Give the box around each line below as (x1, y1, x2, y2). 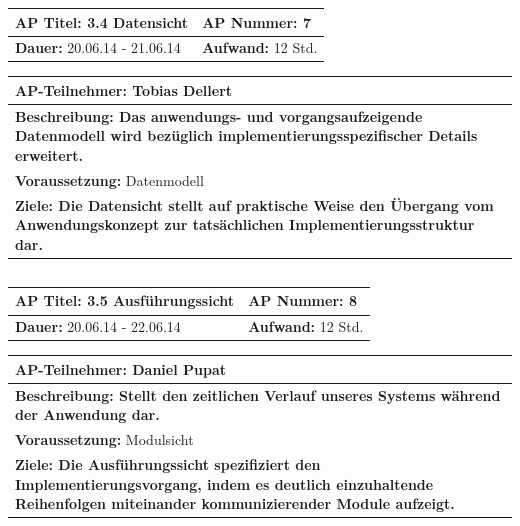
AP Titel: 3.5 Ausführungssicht (15, 290, 235, 311)
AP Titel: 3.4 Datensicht (15, 11, 189, 32)
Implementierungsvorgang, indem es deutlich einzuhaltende (15, 473, 434, 494)
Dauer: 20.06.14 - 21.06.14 (15, 37, 181, 58)
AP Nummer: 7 (202, 11, 311, 32)
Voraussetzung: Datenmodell (15, 169, 204, 190)
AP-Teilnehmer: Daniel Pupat (15, 358, 227, 379)
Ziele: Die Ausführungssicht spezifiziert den (15, 454, 321, 474)
